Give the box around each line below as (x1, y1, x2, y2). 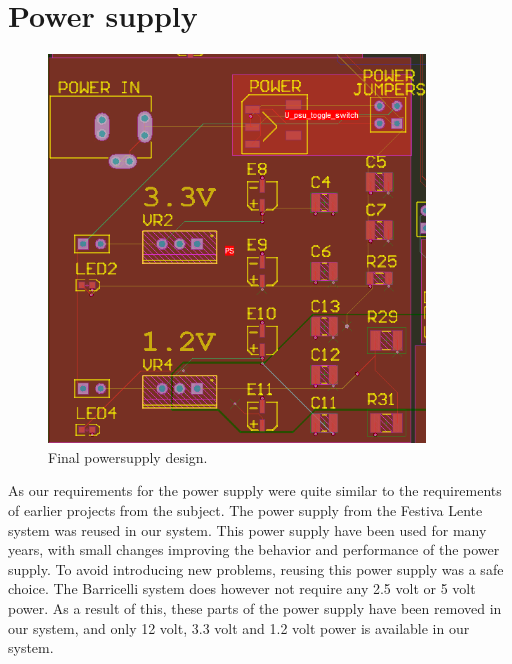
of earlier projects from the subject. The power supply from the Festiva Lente (8, 500, 483, 521)
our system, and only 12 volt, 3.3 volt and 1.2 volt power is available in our (8, 617, 470, 638)
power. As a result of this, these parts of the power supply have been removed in (8, 598, 502, 619)
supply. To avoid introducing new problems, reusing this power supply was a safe (8, 558, 504, 579)
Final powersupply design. (48, 446, 208, 467)
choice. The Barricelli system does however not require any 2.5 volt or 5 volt (8, 578, 476, 599)
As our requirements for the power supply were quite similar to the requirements (8, 480, 502, 501)
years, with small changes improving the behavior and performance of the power (8, 539, 500, 560)
